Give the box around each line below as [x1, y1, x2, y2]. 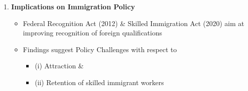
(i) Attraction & [35, 61, 84, 71]
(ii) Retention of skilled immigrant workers [35, 77, 164, 87]
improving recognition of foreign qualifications [23, 28, 163, 38]
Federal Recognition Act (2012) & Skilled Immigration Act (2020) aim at [23, 18, 245, 28]
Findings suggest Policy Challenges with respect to [23, 44, 177, 54]
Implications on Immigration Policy [11, 1, 135, 11]
